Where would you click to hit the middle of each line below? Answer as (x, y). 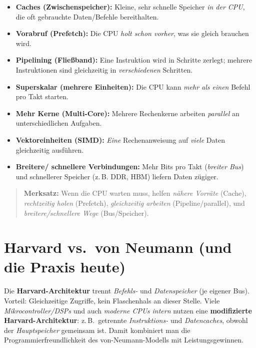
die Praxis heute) (65, 267)
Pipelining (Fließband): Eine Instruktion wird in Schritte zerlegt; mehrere (134, 60)
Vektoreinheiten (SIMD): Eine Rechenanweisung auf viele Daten (120, 139)
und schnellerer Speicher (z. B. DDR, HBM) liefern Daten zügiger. (117, 176)
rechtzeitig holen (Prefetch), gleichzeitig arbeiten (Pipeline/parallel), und (134, 203)
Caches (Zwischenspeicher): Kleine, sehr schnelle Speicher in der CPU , (130, 7)
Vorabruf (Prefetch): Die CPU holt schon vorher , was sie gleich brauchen (132, 33)
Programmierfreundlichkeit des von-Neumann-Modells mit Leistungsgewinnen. (124, 340)
